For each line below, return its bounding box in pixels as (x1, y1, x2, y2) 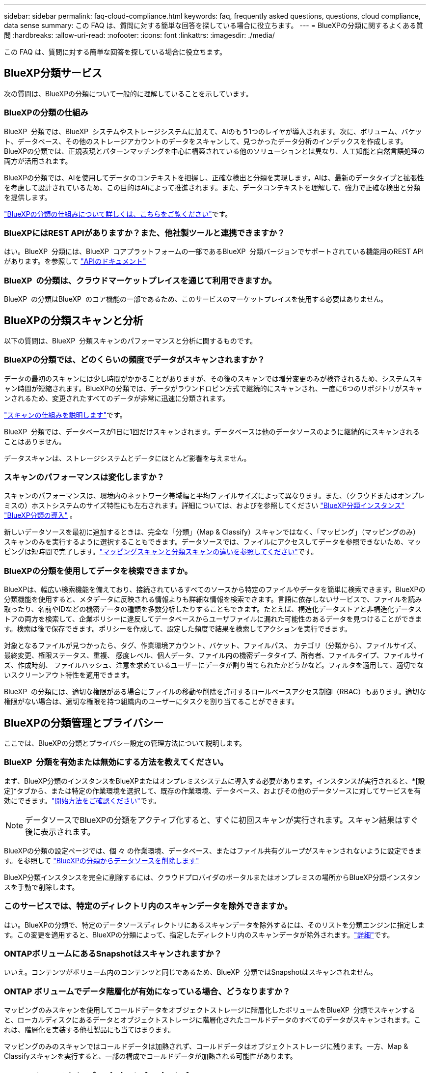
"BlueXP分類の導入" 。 (4, 511, 77, 520)
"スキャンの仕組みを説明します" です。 (4, 410, 127, 419)
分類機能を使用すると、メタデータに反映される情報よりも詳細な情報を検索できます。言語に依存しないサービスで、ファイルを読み (4, 595, 422, 604)
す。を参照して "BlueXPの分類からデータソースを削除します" (4, 856, 199, 865)
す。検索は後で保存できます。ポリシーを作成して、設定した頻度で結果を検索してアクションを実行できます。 (4, 624, 351, 633)
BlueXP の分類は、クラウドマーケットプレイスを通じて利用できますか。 (4, 275, 277, 285)
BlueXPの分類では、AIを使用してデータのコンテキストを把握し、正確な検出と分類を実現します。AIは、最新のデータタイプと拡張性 (4, 173, 424, 182)
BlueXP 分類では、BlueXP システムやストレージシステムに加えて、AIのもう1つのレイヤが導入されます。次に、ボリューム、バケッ (4, 127, 422, 136)
